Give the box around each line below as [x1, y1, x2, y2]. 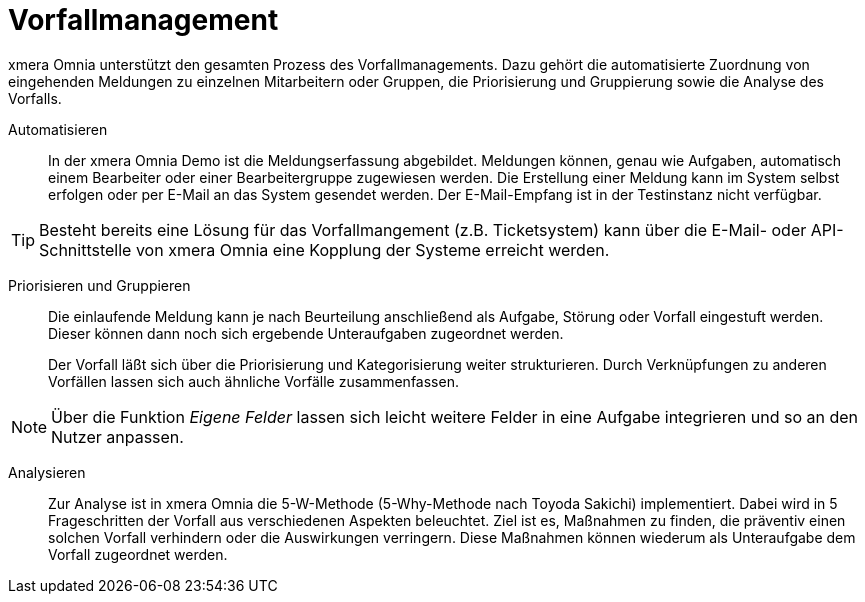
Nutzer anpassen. [51, 426, 184, 447]
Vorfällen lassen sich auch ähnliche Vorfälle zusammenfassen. [48, 372, 459, 390]
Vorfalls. [8, 89, 62, 107]
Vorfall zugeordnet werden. [48, 545, 228, 563]
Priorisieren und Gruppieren [8, 276, 191, 294]
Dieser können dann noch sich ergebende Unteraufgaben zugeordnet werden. [48, 324, 564, 342]
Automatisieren [8, 120, 108, 138]
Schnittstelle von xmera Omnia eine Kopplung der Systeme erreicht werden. [39, 239, 610, 260]
